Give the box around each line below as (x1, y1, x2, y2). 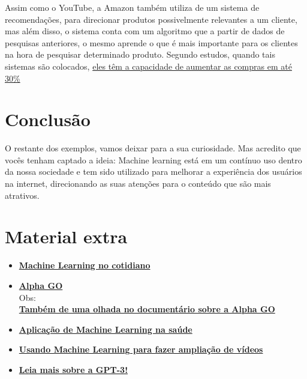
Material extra (5, 224, 128, 249)
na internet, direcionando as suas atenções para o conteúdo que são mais (5, 177, 271, 190)
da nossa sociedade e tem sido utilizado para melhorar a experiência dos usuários (5, 165, 302, 178)
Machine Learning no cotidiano (19, 259, 151, 271)
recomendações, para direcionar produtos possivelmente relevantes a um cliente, (5, 13, 297, 25)
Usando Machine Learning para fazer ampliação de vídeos (19, 343, 263, 356)
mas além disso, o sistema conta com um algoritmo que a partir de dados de (5, 25, 285, 37)
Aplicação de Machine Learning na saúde (19, 323, 192, 335)
